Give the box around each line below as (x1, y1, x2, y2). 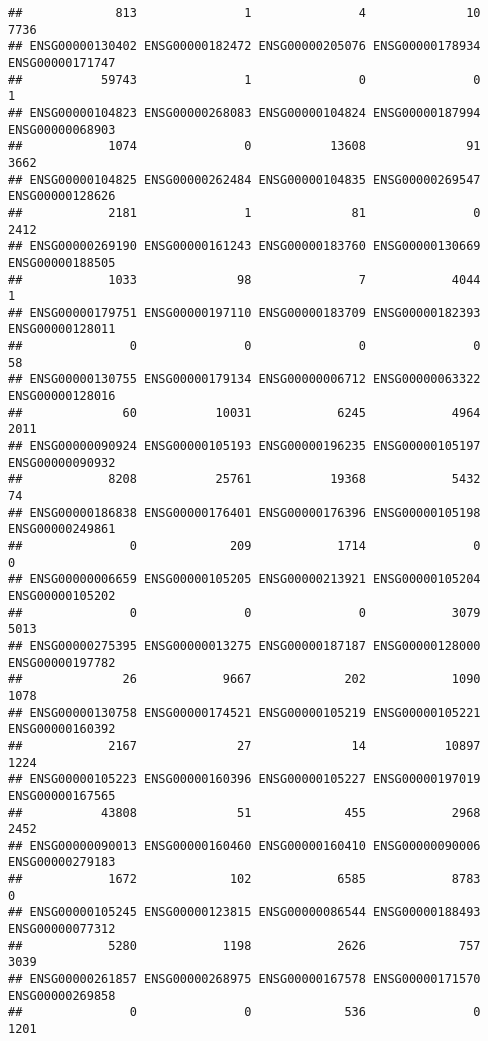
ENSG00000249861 (8, 522, 116, 537)
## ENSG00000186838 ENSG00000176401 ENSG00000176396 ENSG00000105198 (8, 505, 481, 520)
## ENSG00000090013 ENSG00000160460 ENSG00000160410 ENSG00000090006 (8, 838, 481, 853)
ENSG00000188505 (8, 255, 116, 270)
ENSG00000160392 (8, 722, 116, 737)
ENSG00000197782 (8, 655, 116, 670)
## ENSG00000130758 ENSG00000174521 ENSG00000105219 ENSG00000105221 (8, 705, 481, 720)
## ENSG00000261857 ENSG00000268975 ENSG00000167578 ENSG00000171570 (8, 972, 481, 987)
